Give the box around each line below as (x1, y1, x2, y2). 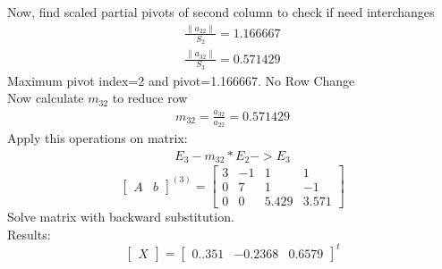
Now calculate (7, 88, 84, 107)
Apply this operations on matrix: (7, 128, 188, 147)
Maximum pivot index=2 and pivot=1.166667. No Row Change (7, 71, 355, 89)
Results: (7, 224, 51, 243)
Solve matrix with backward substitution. (7, 207, 234, 226)
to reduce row (112, 88, 188, 107)
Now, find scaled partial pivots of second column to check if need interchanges (7, 3, 435, 21)
